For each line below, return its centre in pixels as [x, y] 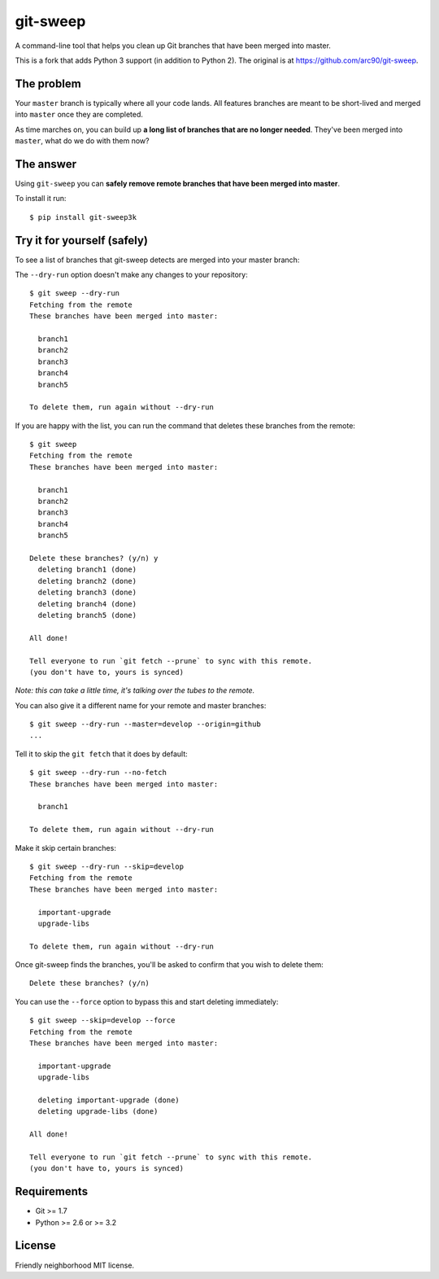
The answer [46, 164]
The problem [48, 83]
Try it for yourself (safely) [81, 240]
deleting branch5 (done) [87, 615]
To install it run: [41, 199]
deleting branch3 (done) [87, 593]
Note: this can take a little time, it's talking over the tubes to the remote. [135, 690]
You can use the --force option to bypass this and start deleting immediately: [147, 1001]
